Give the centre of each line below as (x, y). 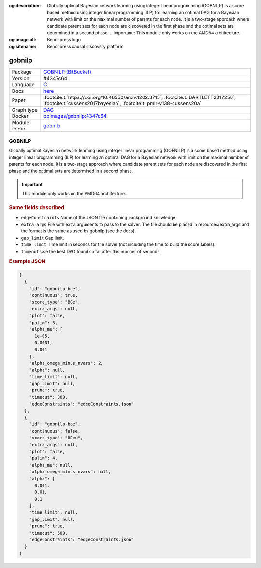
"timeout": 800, (48, 397)
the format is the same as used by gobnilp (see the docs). (79, 231)
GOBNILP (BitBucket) (68, 72)
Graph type (25, 110)
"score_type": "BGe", (55, 302)
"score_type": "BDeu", (56, 438)
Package (22, 72)
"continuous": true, (54, 295)
